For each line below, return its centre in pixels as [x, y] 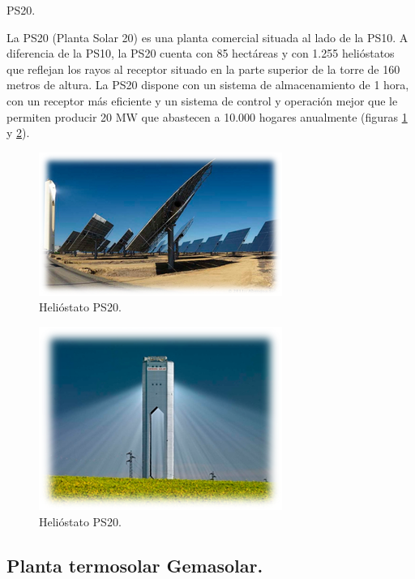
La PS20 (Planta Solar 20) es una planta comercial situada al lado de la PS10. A [207, 37]
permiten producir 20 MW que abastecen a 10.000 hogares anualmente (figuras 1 [207, 116]
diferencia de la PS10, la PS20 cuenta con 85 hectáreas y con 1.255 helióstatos [201, 53]
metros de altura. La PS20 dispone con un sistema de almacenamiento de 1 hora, [208, 85]
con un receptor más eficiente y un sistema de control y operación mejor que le [202, 100]
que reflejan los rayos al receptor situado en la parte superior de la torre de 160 [203, 69]
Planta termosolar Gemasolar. [135, 565]
